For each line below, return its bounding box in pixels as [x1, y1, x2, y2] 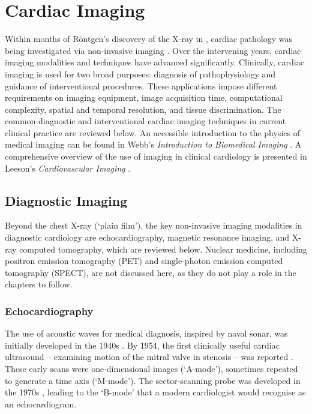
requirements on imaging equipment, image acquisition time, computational [5, 91, 283, 104]
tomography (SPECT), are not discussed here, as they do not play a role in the [5, 266, 296, 278]
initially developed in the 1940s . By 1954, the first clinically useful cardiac [5, 338, 280, 351]
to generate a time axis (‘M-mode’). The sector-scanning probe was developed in [5, 374, 301, 386]
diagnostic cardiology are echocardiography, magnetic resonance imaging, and [5, 231, 290, 244]
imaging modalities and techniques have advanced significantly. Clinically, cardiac [5, 56, 304, 68]
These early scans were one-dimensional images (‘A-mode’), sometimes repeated [5, 362, 298, 375]
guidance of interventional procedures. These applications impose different [5, 79, 277, 92]
